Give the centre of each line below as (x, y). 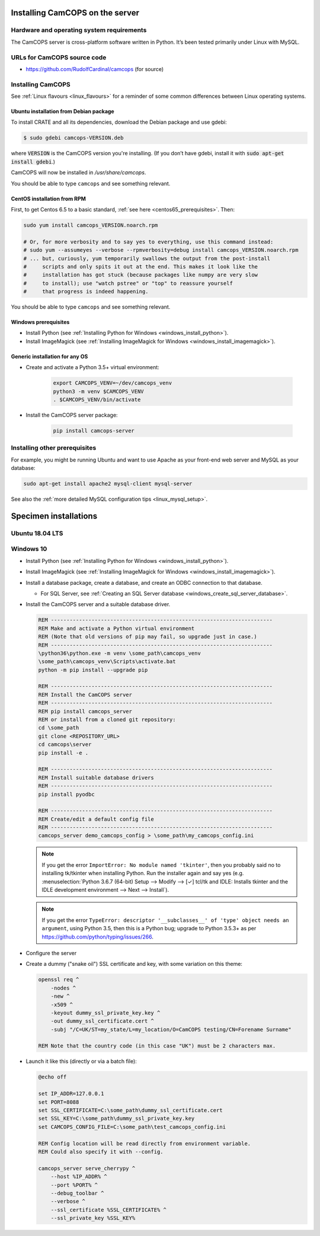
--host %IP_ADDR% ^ (79, 1177)
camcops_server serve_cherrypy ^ (87, 1168)
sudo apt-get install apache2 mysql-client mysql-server (108, 484)
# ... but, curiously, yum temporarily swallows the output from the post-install (147, 258)
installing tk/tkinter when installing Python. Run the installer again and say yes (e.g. (143, 873)
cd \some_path (59, 728)
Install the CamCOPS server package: (72, 415)
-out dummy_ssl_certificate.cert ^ (102, 1021)
